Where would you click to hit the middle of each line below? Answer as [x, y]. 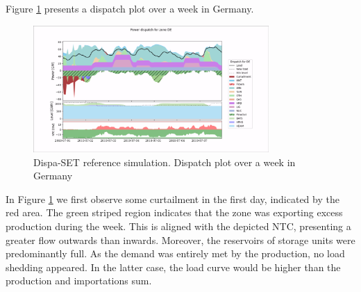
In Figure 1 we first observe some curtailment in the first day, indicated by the [173, 198]
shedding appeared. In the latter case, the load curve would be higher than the [173, 267]
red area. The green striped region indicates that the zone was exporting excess [174, 212]
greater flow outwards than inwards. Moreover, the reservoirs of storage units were [180, 240]
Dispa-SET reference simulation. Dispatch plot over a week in [165, 162]
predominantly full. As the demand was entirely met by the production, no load [175, 253]
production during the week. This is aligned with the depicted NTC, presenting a [178, 226]
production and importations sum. [79, 281]
